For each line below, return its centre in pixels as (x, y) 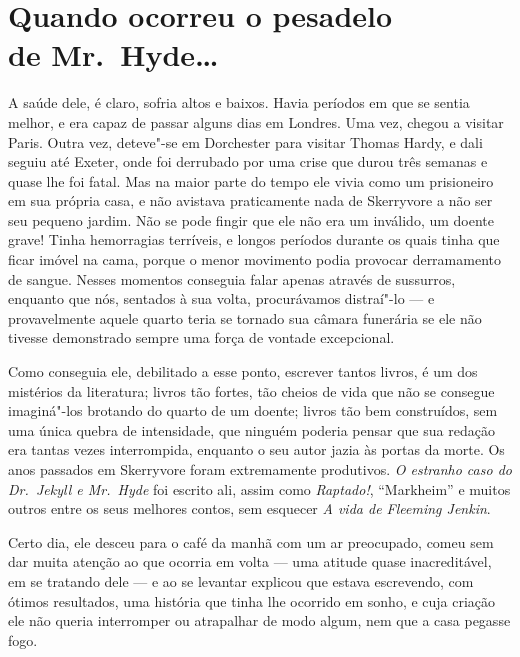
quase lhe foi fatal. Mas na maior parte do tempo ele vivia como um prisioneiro (251, 180)
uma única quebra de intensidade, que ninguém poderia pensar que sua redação (251, 429)
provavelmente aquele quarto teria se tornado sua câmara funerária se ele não (245, 317)
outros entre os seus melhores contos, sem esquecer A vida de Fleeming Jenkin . (249, 508)
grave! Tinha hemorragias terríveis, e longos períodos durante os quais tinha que (254, 239)
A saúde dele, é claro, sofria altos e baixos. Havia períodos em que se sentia (239, 102)
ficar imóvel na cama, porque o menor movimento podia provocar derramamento (254, 259)
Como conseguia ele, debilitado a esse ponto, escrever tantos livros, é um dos (243, 371)
